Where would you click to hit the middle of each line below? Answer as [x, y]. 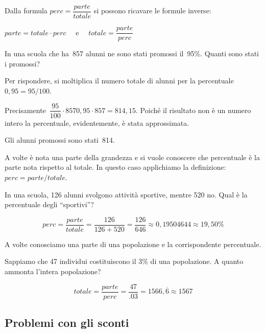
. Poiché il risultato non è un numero [194, 110]
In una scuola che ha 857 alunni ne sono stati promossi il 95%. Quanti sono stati [132, 53]
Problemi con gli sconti [67, 323]
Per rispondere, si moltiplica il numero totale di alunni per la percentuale [119, 81]
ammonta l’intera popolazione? [53, 271]
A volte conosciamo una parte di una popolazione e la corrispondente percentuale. [133, 244]
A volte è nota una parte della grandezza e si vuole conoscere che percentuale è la [132, 157]
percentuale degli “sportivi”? [49, 204]
